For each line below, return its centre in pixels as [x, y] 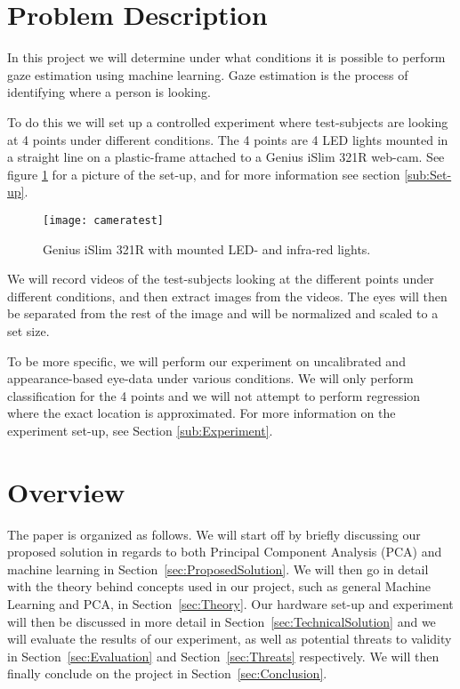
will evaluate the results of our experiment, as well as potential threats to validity [230, 639]
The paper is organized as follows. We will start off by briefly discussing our [214, 534]
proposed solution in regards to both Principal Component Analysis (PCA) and [225, 552]
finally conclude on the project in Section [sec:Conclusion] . [167, 673]
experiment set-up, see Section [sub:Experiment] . [140, 430]
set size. [28, 330]
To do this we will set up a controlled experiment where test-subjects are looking [228, 121]
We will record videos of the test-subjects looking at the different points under [221, 279]
